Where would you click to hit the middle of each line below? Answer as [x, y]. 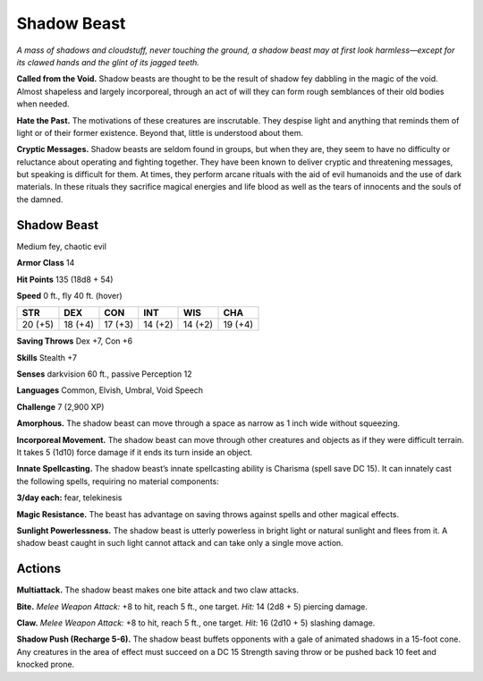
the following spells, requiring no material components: [118, 481]
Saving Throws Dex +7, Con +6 [75, 341]
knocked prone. [46, 664]
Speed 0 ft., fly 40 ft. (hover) [69, 295]
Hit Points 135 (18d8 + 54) [65, 279]
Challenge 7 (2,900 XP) [60, 406]
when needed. [43, 104]
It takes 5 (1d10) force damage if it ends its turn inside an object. [135, 453]
